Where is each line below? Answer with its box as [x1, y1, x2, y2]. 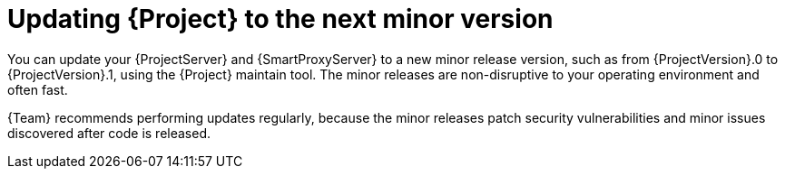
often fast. [7, 81, 68, 97]
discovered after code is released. [7, 125, 211, 141]
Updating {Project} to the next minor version [7, 4, 554, 34]
